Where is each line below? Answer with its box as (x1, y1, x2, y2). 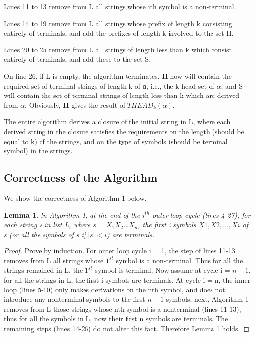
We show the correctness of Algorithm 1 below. (4, 193, 147, 203)
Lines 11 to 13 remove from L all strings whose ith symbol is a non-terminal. (4, 1, 236, 11)
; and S (221, 80, 243, 91)
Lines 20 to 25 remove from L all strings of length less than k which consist (4, 44, 232, 54)
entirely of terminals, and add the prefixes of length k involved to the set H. (4, 28, 234, 38)
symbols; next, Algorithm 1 (166, 294, 249, 304)
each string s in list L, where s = (4, 219, 104, 230)
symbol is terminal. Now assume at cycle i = (95, 265, 230, 275)
